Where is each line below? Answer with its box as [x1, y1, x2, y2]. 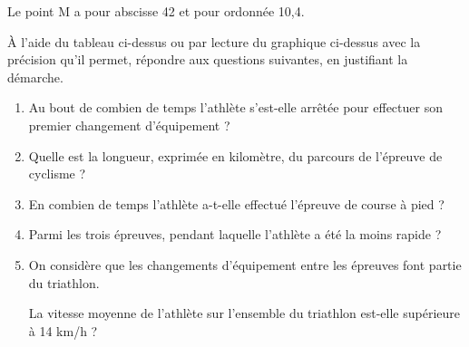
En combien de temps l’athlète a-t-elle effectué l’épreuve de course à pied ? [28, 194, 445, 213]
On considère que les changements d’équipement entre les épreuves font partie [28, 255, 462, 274]
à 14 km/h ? [28, 321, 98, 340]
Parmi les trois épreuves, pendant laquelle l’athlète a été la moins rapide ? [28, 225, 442, 244]
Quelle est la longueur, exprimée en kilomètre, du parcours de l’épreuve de [28, 146, 443, 165]
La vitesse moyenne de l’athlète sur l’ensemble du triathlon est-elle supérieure [28, 304, 461, 323]
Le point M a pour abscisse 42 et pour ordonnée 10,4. [7, 2, 305, 20]
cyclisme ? [28, 164, 86, 183]
